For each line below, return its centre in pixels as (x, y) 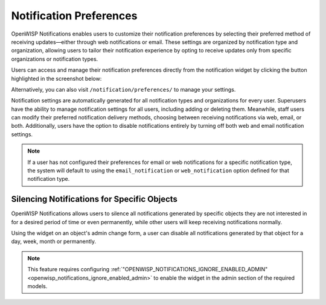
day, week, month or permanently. (54, 242)
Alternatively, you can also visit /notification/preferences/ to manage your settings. (123, 89)
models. (37, 286)
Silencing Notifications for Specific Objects (94, 199)
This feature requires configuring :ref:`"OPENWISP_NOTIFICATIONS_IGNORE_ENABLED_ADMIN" (148, 269)
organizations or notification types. (55, 59)
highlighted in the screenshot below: (56, 78)
